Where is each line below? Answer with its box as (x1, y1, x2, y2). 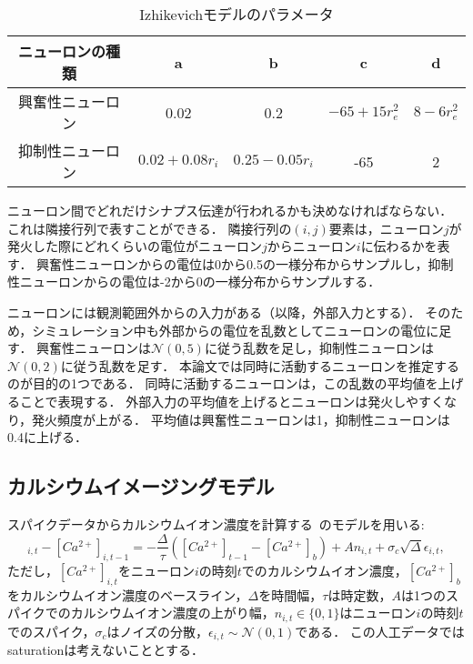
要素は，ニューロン (328, 218, 444, 237)
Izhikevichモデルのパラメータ (139, 4, 334, 25)
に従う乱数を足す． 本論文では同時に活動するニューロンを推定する (60, 356, 459, 375)
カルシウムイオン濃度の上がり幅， (70, 603, 275, 622)
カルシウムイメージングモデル (7, 472, 275, 500)
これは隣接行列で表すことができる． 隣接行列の (7, 218, 292, 237)
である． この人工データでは (295, 621, 465, 640)
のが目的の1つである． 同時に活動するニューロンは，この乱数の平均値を (7, 374, 438, 393)
